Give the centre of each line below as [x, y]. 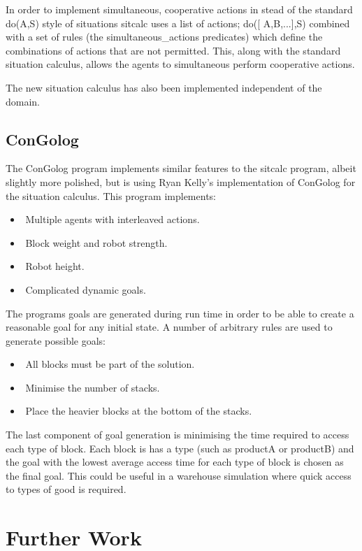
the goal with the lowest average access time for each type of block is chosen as [175, 462]
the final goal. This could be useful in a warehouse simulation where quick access [179, 475]
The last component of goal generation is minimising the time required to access [178, 435]
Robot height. [55, 266]
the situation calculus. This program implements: [111, 195]
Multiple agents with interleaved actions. [113, 219]
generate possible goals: [56, 340]
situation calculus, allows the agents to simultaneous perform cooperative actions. [180, 64]
